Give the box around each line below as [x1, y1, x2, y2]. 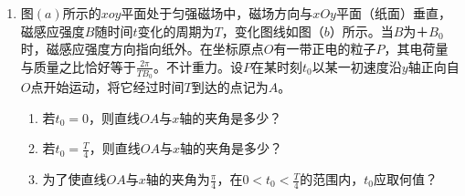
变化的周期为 [137, 21, 215, 40]
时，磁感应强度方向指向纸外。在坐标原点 [20, 39, 264, 58]
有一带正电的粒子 [273, 39, 376, 58]
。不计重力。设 [153, 57, 244, 76]
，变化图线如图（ [221, 21, 324, 40]
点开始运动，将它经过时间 [30, 77, 185, 97]
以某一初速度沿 [312, 57, 402, 76]
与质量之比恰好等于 [20, 57, 136, 76]
